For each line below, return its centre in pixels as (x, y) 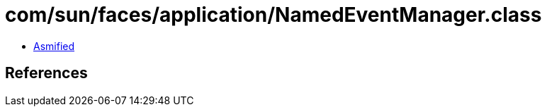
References (46, 73)
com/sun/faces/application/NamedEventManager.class (273, 15)
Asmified (54, 46)
